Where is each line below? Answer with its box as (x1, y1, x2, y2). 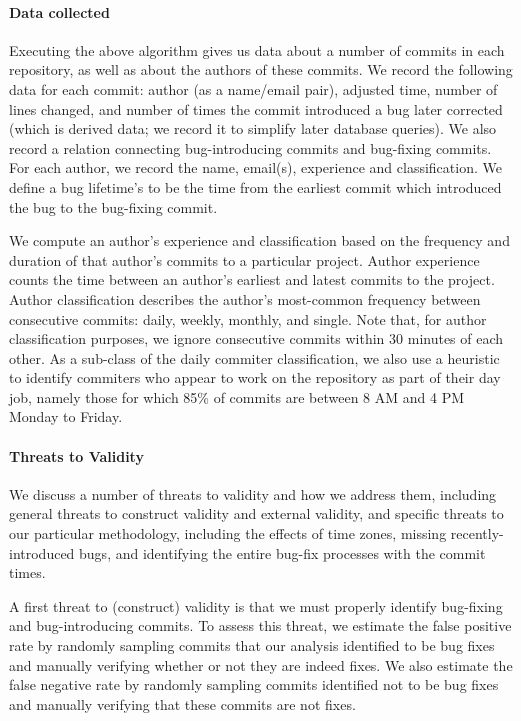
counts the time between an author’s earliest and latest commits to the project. (9, 269, 495, 290)
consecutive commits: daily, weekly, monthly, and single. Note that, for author (9, 308, 487, 329)
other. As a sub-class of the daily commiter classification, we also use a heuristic (9, 347, 500, 368)
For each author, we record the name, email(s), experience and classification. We (9, 157, 502, 178)
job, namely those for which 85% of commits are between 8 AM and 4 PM (9, 386, 464, 407)
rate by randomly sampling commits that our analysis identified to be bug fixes (9, 635, 495, 656)
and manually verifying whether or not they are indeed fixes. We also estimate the (9, 654, 513, 675)
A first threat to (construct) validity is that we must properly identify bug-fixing (9, 595, 503, 616)
